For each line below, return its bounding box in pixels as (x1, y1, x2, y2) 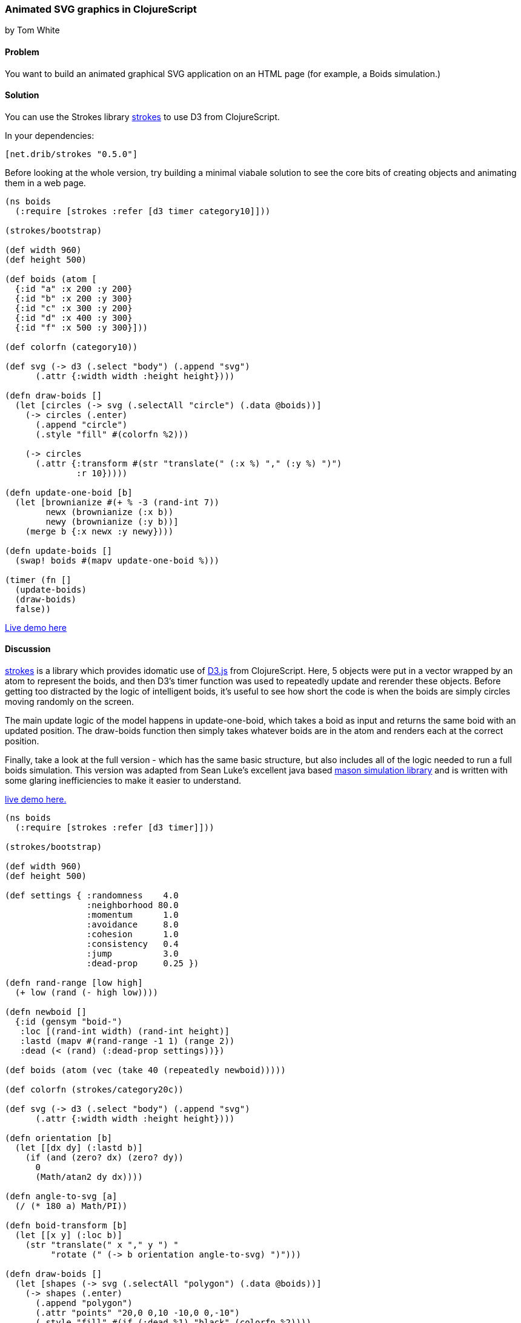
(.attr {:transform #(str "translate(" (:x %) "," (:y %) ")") (35, 458, 342, 468)
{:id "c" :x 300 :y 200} (15, 303, 133, 313)
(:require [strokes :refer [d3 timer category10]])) (15, 206, 271, 216)
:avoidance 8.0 (86, 920, 179, 930)
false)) (15, 604, 51, 614)
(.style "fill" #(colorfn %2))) (35, 429, 189, 439)
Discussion (5, 644, 51, 655)
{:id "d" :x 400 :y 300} (15, 312, 133, 323)
